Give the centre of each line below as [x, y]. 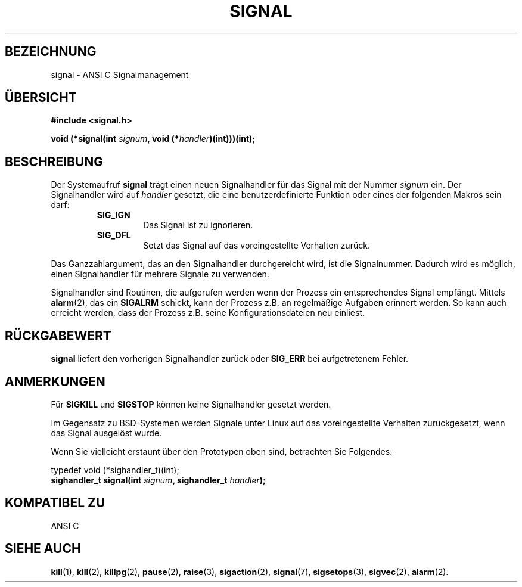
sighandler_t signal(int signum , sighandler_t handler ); [158, 480]
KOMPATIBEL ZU [55, 503]
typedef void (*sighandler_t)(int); [115, 470]
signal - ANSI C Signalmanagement [120, 74]
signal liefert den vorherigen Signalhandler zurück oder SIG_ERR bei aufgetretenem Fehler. [230, 359]
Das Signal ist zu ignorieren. [198, 225]
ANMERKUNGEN [55, 381]
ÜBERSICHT [41, 98]
